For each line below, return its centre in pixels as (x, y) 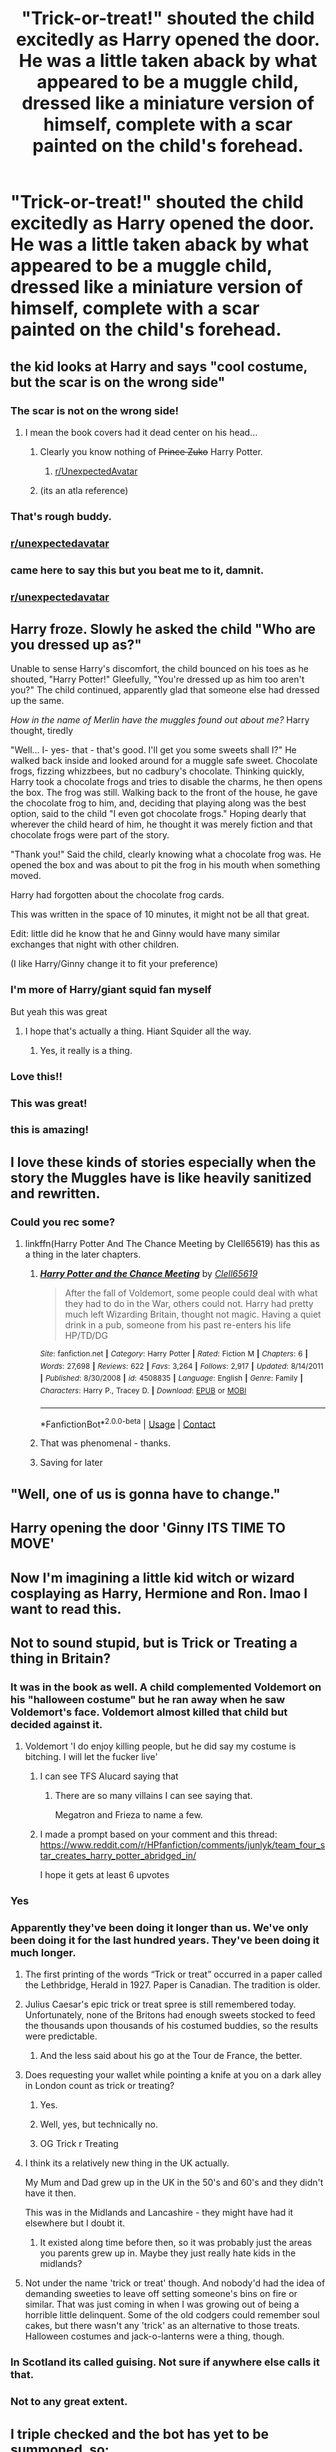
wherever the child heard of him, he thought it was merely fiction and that (161, 824)
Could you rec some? (63, 1222)
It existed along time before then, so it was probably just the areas (176, 2243)
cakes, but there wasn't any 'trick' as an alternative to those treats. (162, 2326)
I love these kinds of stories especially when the (163, 1162)
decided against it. (56, 1724)
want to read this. (66, 1608)
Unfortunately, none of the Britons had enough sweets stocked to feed (170, 2015)
